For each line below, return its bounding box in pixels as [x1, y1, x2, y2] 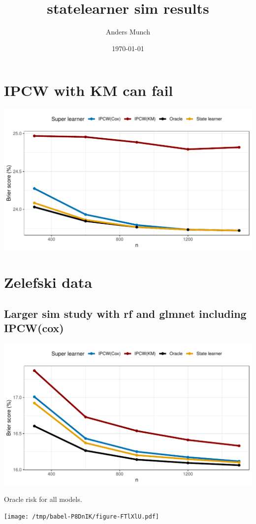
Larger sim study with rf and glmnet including [4, 306, 247, 321]
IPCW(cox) [4, 320, 64, 335]
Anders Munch [106, 27, 150, 37]
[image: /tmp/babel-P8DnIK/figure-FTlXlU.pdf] [4, 513, 159, 520]
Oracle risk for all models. [4, 494, 82, 504]
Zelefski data [4, 272, 93, 292]
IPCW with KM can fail [4, 80, 173, 100]
